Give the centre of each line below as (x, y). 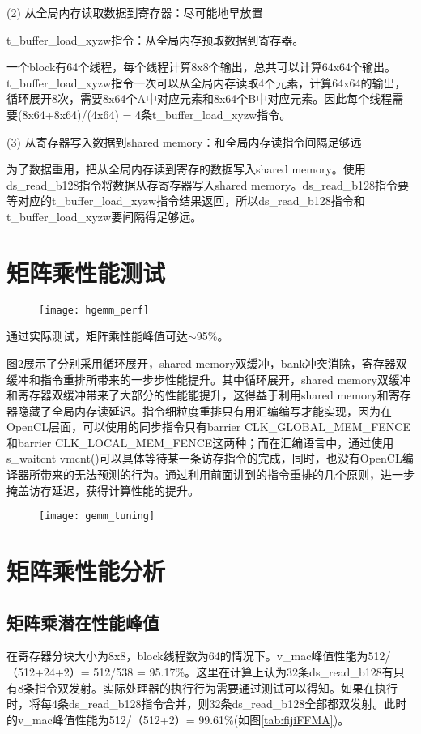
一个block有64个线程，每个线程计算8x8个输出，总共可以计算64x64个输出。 (202, 67)
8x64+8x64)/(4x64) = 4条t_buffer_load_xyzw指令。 (157, 114)
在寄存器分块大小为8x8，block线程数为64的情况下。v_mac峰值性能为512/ (199, 656)
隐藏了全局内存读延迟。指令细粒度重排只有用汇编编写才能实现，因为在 (204, 410)
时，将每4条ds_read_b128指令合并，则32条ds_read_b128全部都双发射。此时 (207, 704)
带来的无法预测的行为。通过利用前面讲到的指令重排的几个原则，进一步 (227, 474)
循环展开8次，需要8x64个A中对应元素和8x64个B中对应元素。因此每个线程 (200, 98)
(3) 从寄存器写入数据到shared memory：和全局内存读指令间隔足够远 (184, 141)
